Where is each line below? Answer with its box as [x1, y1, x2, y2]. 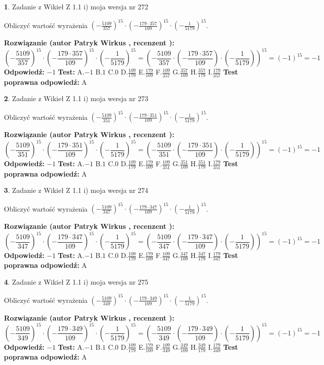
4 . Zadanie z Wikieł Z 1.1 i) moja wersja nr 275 [4, 276, 149, 287]
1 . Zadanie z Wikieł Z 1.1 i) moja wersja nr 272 [4, 1, 149, 11]
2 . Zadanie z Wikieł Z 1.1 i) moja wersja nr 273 [4, 93, 149, 104]
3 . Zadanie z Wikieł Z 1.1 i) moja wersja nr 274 [4, 185, 149, 195]
